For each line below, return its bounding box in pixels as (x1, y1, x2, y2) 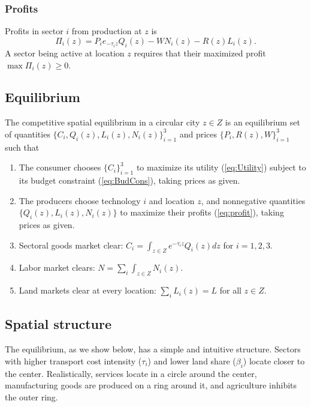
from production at (71, 25, 142, 37)
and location (149, 194, 195, 207)
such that (5, 140, 40, 153)
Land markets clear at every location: (19, 284, 156, 297)
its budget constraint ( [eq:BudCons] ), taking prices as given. (19, 174, 240, 187)
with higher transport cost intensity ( (5, 354, 142, 367)
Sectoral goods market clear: (19, 238, 123, 251)
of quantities (5, 127, 50, 140)
